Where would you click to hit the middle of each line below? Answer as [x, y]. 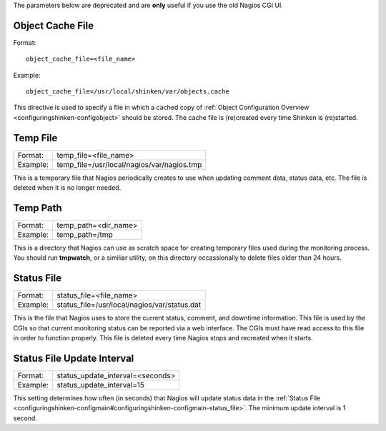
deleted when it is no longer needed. [67, 188]
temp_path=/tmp [85, 235]
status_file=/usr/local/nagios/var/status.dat [129, 305]
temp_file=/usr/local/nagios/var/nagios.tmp [129, 164]
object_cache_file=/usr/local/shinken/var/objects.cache [128, 92]
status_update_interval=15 [100, 385]
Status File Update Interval [74, 358]
